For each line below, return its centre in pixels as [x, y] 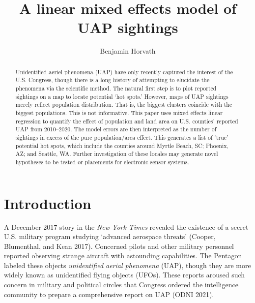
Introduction [48, 203]
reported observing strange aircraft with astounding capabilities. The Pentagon [123, 256]
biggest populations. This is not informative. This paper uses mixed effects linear [119, 112]
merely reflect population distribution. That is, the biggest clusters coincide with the [124, 105]
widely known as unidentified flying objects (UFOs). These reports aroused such [125, 275]
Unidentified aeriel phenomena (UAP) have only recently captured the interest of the [124, 72]
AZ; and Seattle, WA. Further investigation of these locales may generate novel [117, 154]
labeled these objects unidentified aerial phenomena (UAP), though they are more [127, 265]
